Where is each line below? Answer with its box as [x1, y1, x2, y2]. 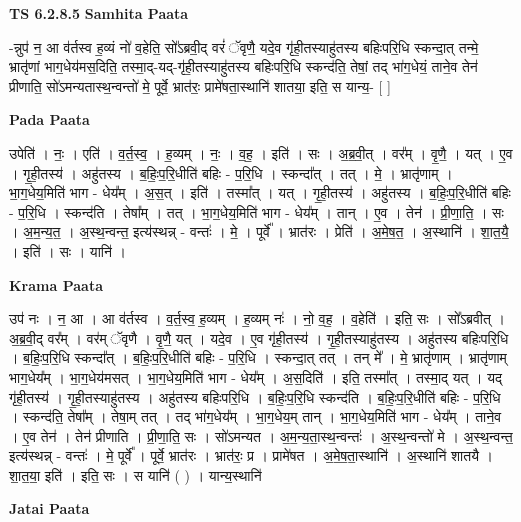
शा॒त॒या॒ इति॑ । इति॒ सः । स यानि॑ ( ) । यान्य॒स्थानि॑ [9, 464, 262, 485]
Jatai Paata [9, 498, 90, 519]
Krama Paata [9, 274, 103, 295]
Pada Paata [9, 109, 90, 130]
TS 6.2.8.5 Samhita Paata [9, 3, 189, 23]
